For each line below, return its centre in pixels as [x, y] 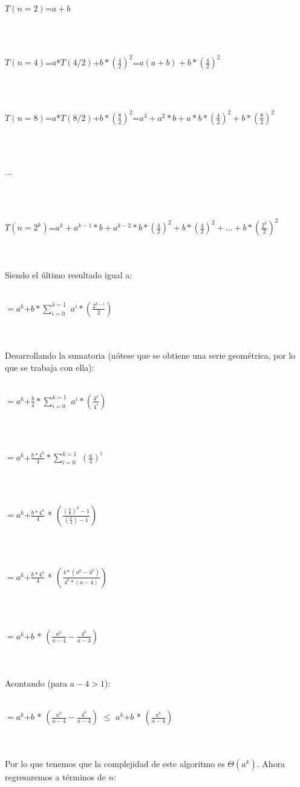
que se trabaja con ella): [50, 367]
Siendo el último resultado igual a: [69, 274]
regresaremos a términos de [55, 777]
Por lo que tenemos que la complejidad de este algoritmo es [115, 764]
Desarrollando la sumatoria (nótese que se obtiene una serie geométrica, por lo [150, 355]
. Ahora [271, 764]
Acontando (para [36, 683]
